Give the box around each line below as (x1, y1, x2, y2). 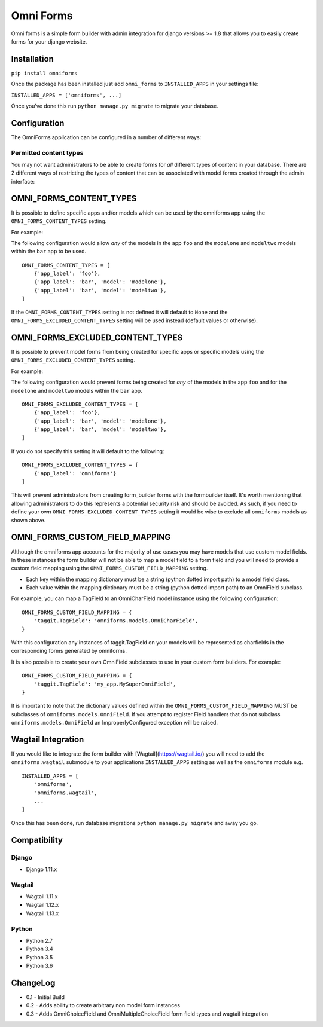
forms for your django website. (11, 38, 87, 45)
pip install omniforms (11, 69, 78, 77)
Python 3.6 (26, 962, 53, 970)
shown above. (11, 516, 46, 524)
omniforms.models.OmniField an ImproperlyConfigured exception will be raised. (11, 719, 218, 726)
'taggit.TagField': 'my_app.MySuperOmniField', (33, 680, 176, 687)
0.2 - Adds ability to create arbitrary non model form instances (26, 1002, 181, 1009)
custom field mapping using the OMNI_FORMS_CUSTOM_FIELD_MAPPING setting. (11, 565, 208, 572)
